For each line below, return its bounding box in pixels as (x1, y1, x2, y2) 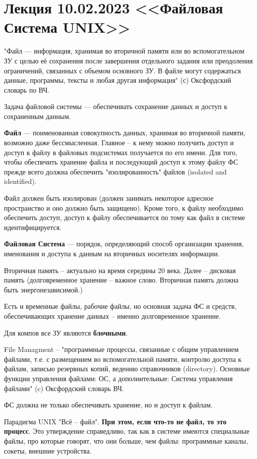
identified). (4, 176, 37, 186)
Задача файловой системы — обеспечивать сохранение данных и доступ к (4, 101, 228, 112)
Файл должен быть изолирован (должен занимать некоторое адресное (4, 193, 214, 203)
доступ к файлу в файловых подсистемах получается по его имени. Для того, (4, 147, 238, 157)
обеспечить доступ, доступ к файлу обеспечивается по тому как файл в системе (4, 212, 245, 223)
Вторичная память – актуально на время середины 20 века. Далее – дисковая (4, 265, 236, 275)
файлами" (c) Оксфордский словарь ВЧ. (4, 383, 124, 393)
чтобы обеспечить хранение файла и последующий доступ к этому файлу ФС (4, 157, 238, 167)
